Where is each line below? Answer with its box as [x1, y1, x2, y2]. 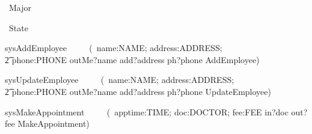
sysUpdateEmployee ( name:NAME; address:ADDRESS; [5, 73, 234, 86]
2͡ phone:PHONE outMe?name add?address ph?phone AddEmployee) [5, 53, 260, 65]
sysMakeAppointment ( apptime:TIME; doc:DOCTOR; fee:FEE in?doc [5, 105, 289, 118]
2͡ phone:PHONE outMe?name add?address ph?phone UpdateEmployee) [5, 85, 271, 97]
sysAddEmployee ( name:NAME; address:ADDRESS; [5, 41, 222, 54]
